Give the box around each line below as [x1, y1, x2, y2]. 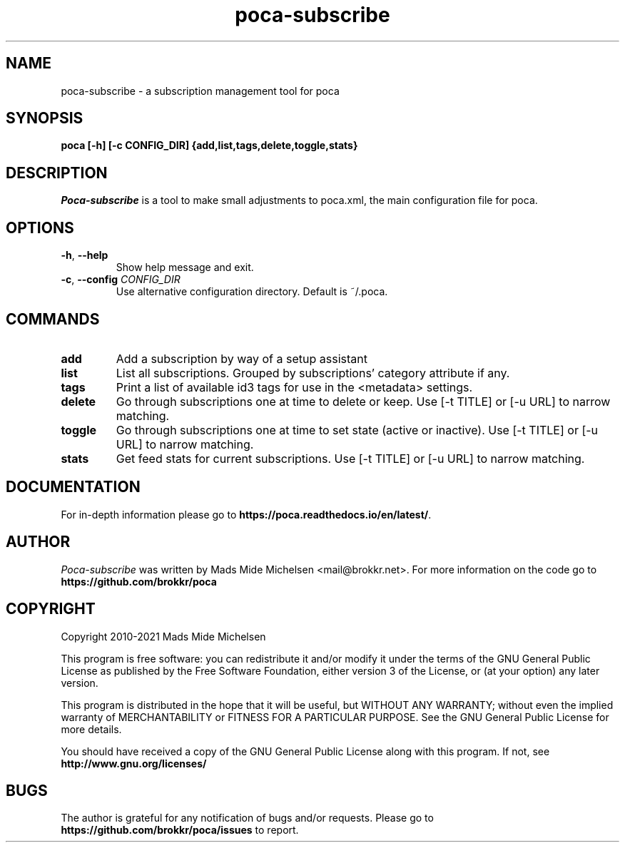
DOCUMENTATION [6, 478, 141, 496]
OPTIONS [6, 218, 74, 237]
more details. [61, 722, 122, 735]
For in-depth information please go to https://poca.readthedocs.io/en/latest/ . [61, 508, 432, 521]
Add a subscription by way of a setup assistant [116, 351, 367, 366]
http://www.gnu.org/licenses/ [61, 757, 207, 770]
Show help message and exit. [116, 261, 254, 274]
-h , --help [61, 249, 108, 262]
